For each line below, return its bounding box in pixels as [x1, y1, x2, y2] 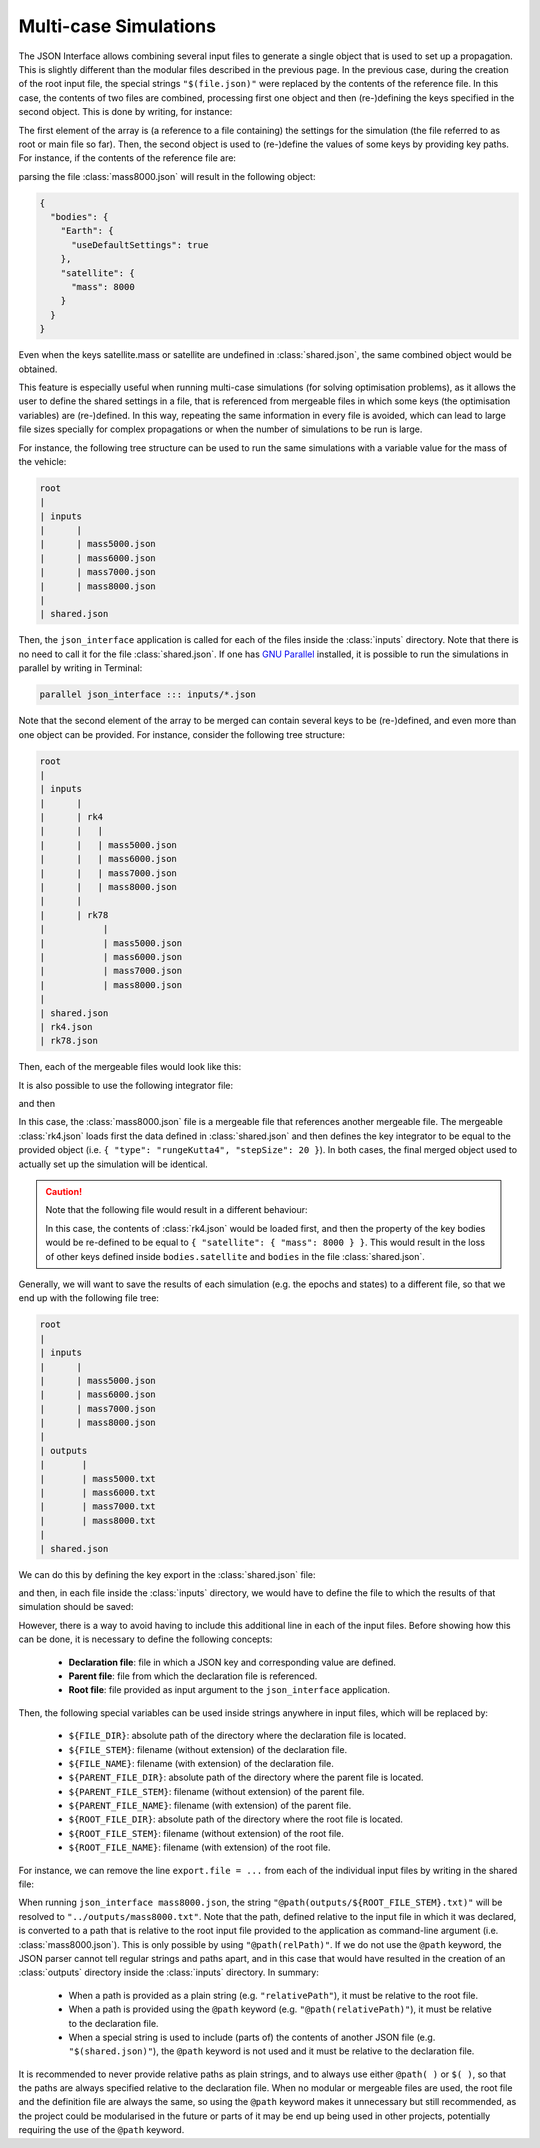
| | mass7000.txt [39, 1501, 157, 1512]
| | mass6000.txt [39, 1487, 157, 1499]
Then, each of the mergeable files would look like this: [18, 1061, 242, 1073]
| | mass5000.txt [39, 1473, 157, 1484]
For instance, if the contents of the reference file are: [18, 152, 237, 164]
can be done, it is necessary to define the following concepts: [18, 1633, 273, 1645]
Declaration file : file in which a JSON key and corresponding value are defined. [68, 1656, 397, 1668]
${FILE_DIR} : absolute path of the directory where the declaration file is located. [68, 1730, 407, 1742]
